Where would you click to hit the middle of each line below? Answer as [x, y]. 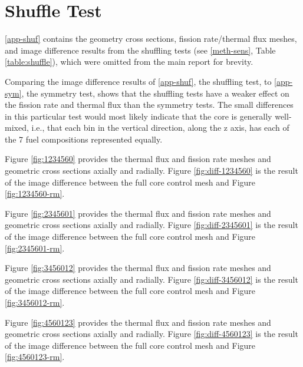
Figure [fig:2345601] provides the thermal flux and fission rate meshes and [138, 213]
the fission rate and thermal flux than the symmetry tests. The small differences [149, 105]
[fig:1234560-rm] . [35, 194]
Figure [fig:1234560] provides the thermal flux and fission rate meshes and [138, 159]
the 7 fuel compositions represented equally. [84, 139]
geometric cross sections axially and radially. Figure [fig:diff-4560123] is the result [151, 334]
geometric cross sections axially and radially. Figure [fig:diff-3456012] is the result [151, 279]
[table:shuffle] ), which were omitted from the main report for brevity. [129, 62]
